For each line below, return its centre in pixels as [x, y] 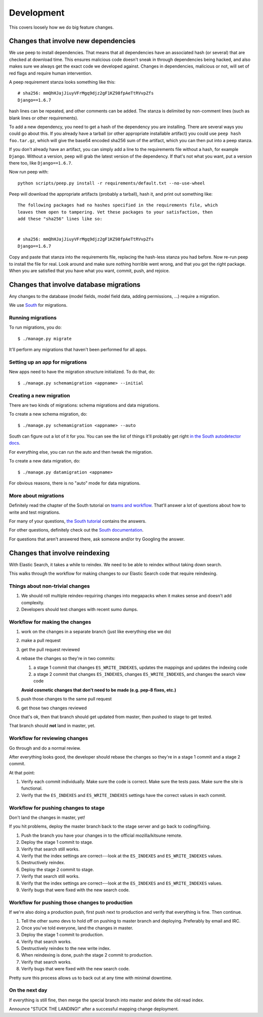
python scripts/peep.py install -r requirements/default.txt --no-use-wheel [112, 183]
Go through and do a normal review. [45, 748]
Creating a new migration [39, 395]
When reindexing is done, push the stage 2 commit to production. [87, 955]
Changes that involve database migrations [75, 285]
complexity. [33, 602]
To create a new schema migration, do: [48, 414]
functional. [32, 788]
